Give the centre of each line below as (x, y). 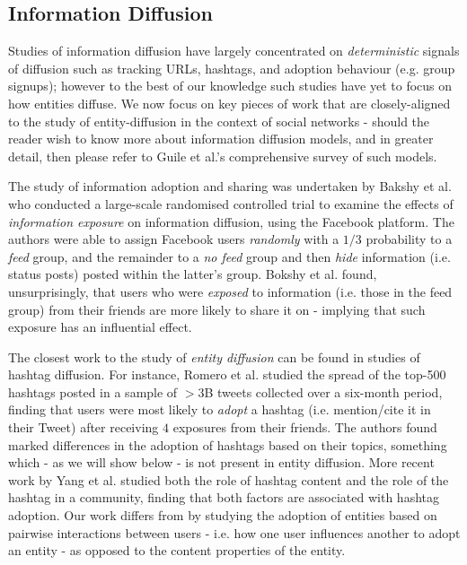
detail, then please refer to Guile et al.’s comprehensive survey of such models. (223, 156)
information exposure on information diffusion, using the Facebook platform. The (231, 221)
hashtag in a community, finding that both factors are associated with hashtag (224, 497)
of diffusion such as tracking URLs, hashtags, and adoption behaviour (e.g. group (232, 68)
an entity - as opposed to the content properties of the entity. (177, 550)
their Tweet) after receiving (84, 427)
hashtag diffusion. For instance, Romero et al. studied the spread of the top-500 (227, 374)
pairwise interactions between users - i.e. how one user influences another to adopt (234, 532)
